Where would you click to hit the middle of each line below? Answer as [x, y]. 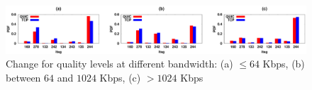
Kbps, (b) [284, 64]
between [23, 77]
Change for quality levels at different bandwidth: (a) [119, 64]
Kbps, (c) [120, 77]
